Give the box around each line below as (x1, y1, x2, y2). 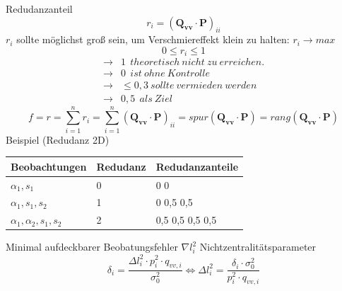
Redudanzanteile (155, 159, 239, 173)
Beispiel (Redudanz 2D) (6, 132, 110, 147)
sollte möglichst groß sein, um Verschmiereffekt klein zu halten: (16, 32, 290, 47)
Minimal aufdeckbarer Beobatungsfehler (6, 239, 178, 254)
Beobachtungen (11, 159, 87, 173)
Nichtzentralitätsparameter (199, 239, 317, 254)
